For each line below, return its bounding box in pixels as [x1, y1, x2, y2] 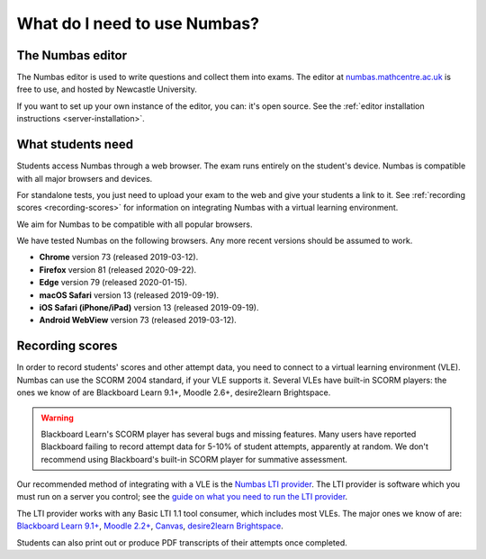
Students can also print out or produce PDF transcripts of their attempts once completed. [16, 536, 348, 548]
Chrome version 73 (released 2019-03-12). [39, 252, 199, 263]
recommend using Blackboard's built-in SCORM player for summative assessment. [40, 454, 348, 464]
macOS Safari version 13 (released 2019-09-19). [39, 289, 220, 301]
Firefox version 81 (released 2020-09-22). [39, 264, 197, 275]
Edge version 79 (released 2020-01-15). [39, 277, 188, 288]
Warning [40, 412, 74, 423]
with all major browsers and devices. [16, 173, 153, 184]
